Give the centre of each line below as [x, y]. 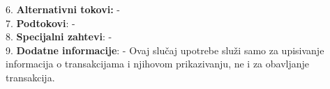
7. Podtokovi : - [40, 23]
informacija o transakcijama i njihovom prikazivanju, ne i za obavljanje [158, 64]
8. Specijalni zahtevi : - [59, 37]
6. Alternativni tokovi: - [63, 9]
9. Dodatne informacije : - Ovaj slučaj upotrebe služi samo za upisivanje [165, 50]
